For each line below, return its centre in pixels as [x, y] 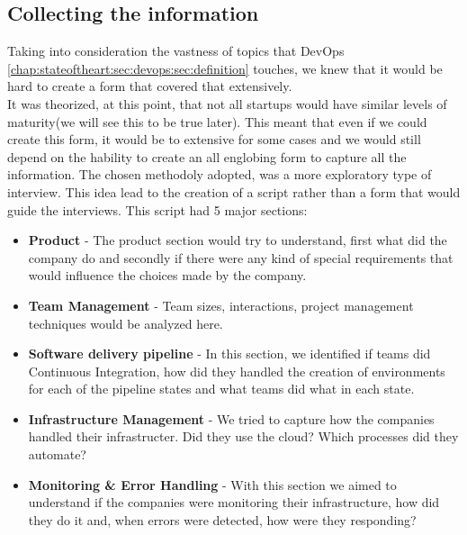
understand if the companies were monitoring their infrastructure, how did [234, 502]
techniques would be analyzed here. [126, 323]
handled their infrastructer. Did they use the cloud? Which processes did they [243, 436]
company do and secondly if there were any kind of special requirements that [241, 257]
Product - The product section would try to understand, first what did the [238, 240]
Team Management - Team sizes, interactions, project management [221, 305]
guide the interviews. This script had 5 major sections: [157, 209]
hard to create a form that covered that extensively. [150, 86]
